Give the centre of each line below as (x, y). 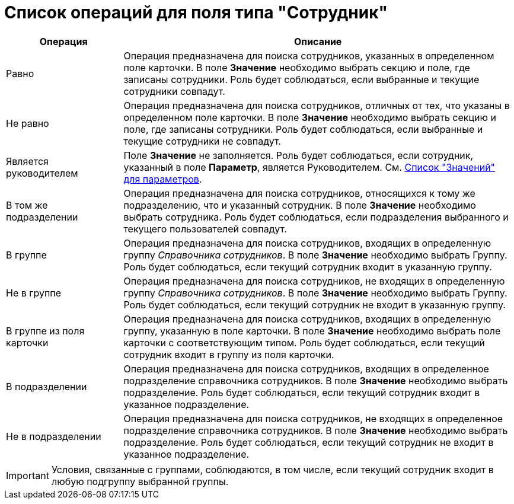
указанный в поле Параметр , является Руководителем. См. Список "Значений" (309, 167)
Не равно (28, 123)
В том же (27, 205)
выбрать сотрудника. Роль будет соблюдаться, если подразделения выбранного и (316, 217)
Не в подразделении (54, 436)
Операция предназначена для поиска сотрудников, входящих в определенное (306, 369)
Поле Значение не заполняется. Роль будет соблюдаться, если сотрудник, (298, 155)
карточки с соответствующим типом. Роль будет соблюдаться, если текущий (304, 342)
